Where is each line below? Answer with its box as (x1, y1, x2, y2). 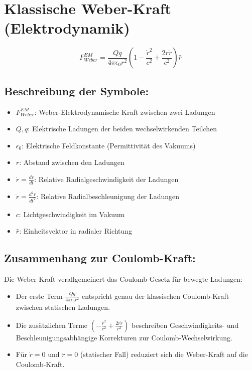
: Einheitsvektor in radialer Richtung (19, 226, 133, 236)
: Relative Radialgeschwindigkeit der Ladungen (34, 173, 179, 184)
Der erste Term (16, 290, 63, 301)
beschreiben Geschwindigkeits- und (132, 319, 239, 330)
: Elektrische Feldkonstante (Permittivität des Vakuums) (22, 140, 196, 150)
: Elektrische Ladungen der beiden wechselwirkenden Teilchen (28, 123, 217, 134)
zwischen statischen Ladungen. (16, 302, 110, 312)
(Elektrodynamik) (4, 18, 130, 38)
